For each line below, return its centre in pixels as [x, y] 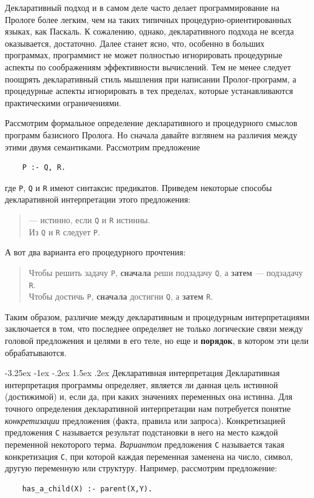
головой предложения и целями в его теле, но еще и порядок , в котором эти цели [157, 341]
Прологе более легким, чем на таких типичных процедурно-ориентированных [148, 19]
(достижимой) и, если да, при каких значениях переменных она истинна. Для [149, 396]
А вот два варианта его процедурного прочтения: [95, 252]
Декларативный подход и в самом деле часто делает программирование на [142, 7]
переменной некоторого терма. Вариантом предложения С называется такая [145, 444]
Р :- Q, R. [44, 168]
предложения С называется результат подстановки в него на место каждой [142, 432]
